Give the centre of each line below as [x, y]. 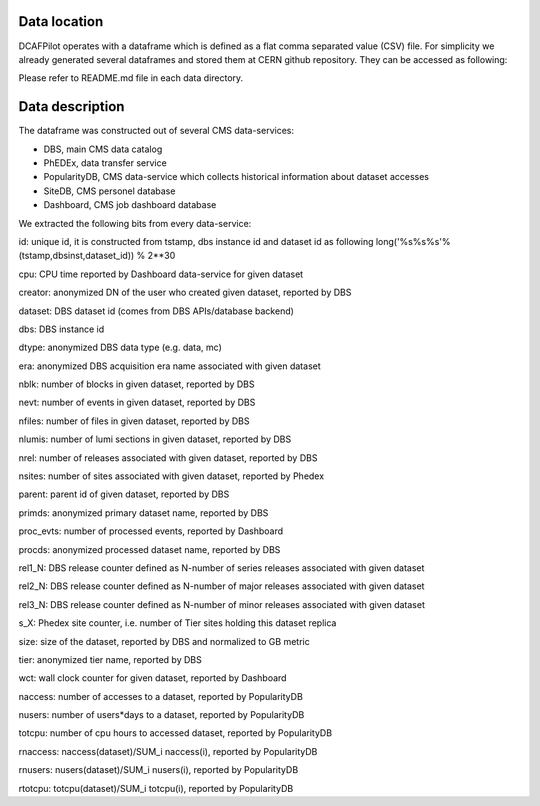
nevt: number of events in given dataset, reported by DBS [137, 402]
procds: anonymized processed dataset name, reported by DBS [149, 549]
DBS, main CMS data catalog [103, 149]
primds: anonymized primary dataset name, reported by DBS [143, 512]
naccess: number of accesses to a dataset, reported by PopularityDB [161, 696]
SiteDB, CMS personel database [109, 191]
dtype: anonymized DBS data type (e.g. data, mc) [120, 347]
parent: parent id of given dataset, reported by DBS [124, 494]
